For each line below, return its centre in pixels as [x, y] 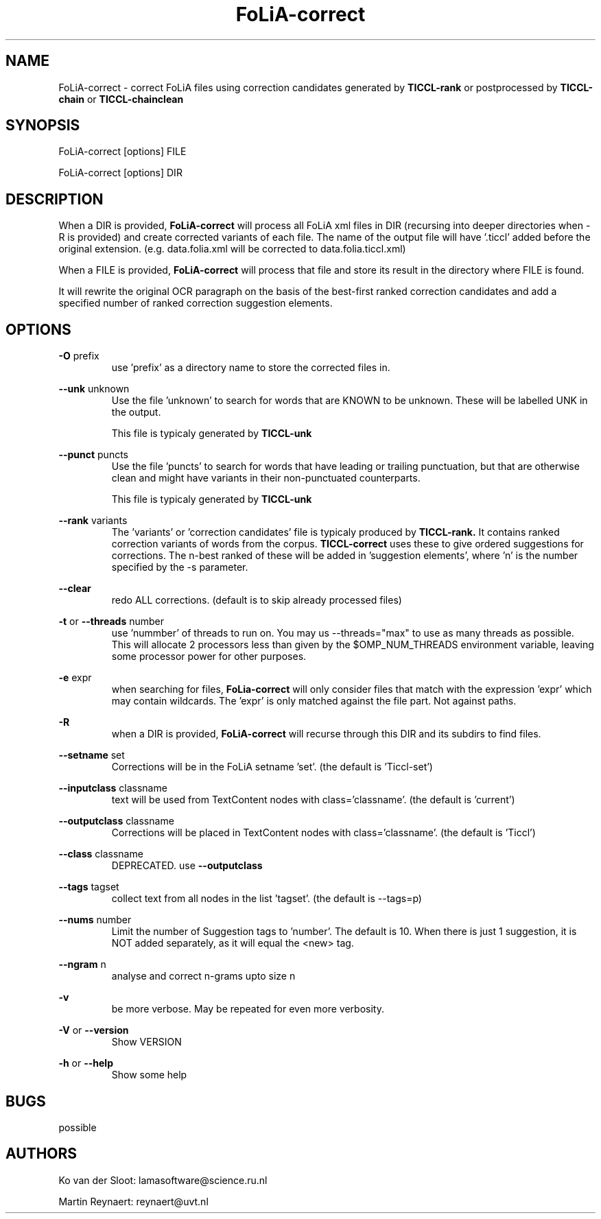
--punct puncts [93, 455]
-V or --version [94, 1030]
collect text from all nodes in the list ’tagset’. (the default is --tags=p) [267, 899]
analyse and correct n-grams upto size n [203, 976]
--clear [75, 589]
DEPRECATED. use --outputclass [187, 866]
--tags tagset [89, 887]
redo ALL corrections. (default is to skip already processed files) [257, 600]
